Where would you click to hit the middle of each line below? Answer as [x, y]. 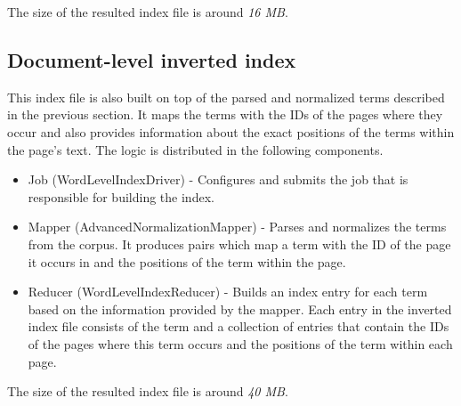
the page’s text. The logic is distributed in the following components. [195, 149]
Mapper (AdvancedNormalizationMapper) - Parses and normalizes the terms [237, 227]
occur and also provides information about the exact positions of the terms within [231, 131]
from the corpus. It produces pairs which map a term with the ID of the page [239, 244]
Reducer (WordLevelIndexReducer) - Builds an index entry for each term [228, 292]
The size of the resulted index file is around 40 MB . [148, 391]
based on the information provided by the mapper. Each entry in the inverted [240, 309]
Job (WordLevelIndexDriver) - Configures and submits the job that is [218, 179]
